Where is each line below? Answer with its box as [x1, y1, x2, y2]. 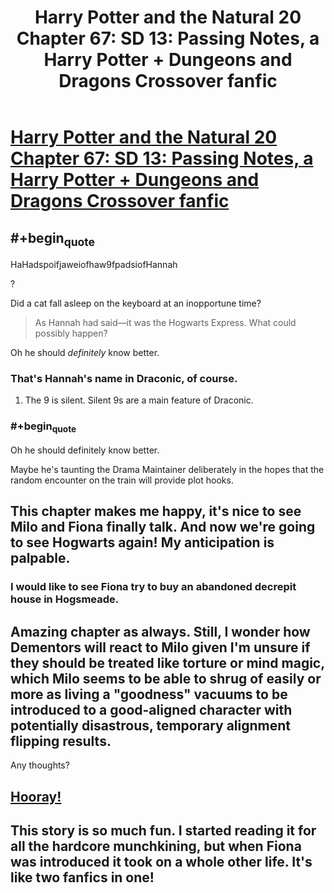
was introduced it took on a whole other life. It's [10, 853, 313, 870]
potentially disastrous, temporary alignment [10, 717, 291, 734]
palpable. [10, 550, 71, 567]
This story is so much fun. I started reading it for [10, 822, 317, 839]
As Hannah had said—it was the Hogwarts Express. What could [34, 317, 297, 329]
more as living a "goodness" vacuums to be [10, 686, 288, 703]
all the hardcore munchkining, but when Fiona [10, 837, 302, 855]
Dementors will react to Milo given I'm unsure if [10, 639, 311, 656]
